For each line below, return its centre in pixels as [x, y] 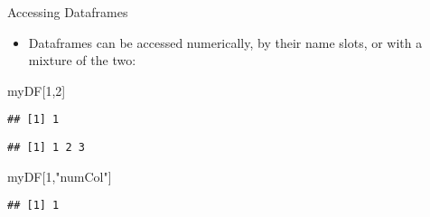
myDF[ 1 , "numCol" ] [60, 176]
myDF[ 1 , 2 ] [37, 90]
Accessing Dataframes [68, 12]
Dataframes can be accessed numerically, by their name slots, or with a [225, 42]
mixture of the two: [82, 60]
